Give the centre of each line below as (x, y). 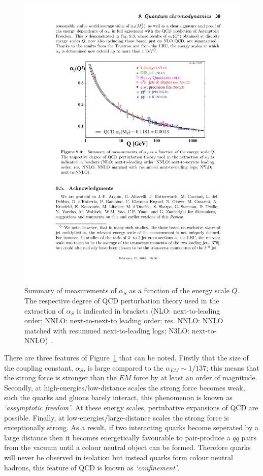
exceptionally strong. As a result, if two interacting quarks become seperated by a (131, 427)
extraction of (44, 310)
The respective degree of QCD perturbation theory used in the (122, 301)
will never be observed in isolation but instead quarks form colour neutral (119, 457)
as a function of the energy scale (179, 290)
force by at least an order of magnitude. (195, 377)
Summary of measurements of (71, 290)
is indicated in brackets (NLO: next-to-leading (148, 310)
